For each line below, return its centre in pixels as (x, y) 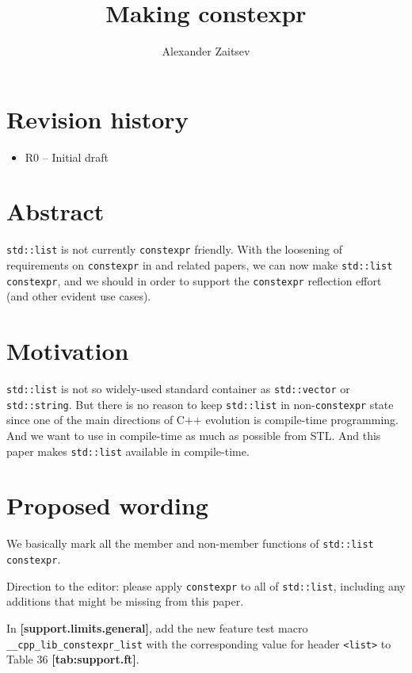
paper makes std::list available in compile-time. (128, 451)
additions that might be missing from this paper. (125, 601)
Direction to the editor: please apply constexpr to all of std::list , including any (206, 585)
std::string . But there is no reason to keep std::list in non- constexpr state (200, 404)
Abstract (55, 211)
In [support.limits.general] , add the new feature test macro (157, 627)
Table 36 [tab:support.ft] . (73, 659)
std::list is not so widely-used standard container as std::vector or (178, 389)
